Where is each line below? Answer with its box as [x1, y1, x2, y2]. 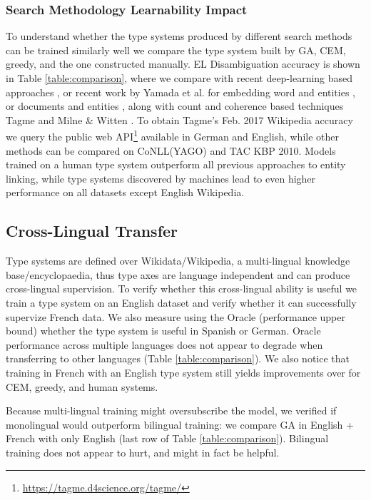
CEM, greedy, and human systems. [6, 379, 158, 394]
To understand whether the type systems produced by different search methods [6, 29, 352, 44]
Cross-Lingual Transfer [6, 220, 178, 242]
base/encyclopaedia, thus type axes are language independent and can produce [6, 267, 350, 282]
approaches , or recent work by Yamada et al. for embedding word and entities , [6, 84, 356, 99]
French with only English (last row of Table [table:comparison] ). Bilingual [6, 431, 329, 446]
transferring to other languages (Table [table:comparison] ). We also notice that [6, 351, 350, 366]
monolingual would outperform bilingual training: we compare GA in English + [6, 417, 354, 432]
